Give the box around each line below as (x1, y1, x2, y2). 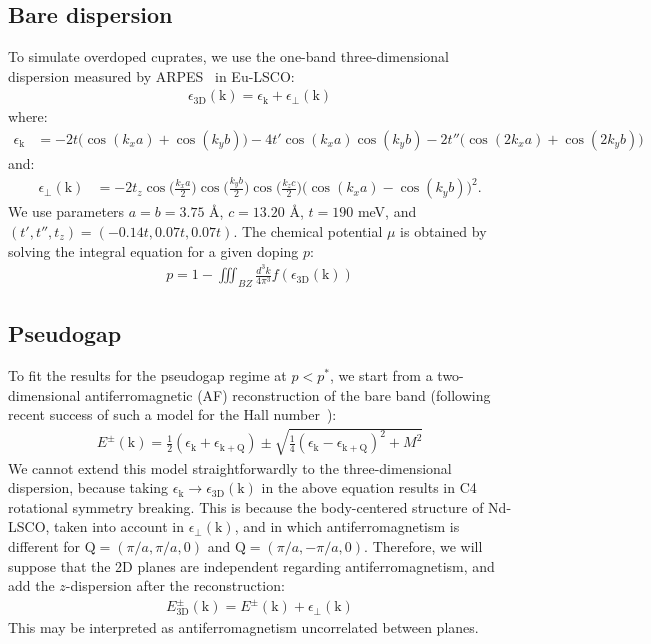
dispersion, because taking (8, 477, 169, 498)
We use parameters (8, 201, 125, 222)
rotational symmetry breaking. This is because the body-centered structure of (8, 496, 484, 517)
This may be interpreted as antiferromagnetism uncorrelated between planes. (8, 617, 479, 638)
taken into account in (54, 516, 184, 537)
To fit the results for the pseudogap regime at (8, 365, 287, 386)
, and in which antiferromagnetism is (234, 516, 460, 537)
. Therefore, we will (364, 536, 483, 557)
